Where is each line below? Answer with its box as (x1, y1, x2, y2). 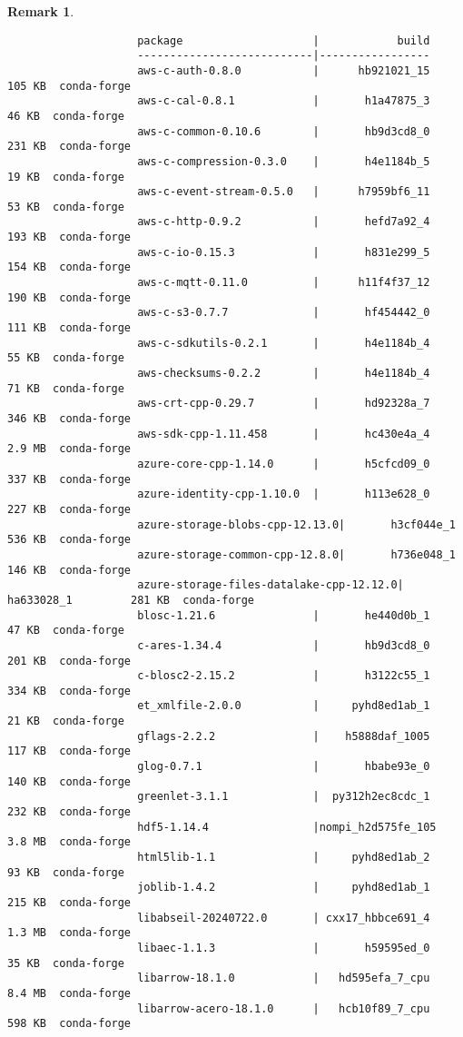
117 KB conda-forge (7, 745, 132, 758)
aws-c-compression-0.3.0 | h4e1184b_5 (137, 154, 430, 168)
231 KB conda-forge (7, 140, 132, 153)
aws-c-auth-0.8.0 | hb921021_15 (137, 64, 430, 77)
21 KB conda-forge (7, 715, 124, 728)
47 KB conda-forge (7, 624, 124, 637)
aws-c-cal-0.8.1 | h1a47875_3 (137, 94, 430, 108)
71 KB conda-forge (7, 381, 124, 395)
